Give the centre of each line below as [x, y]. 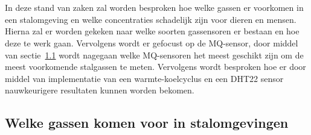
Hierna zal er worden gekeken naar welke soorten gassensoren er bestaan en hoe [152, 31]
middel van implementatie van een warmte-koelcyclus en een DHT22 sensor [144, 78]
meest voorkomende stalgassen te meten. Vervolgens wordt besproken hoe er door [155, 67]
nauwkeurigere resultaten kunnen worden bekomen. [100, 90]
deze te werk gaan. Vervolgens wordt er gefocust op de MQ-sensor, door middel [152, 42]
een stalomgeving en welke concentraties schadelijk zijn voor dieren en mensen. [151, 19]
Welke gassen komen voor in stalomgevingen [147, 123]
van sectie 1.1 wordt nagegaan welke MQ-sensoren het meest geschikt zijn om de [154, 55]
